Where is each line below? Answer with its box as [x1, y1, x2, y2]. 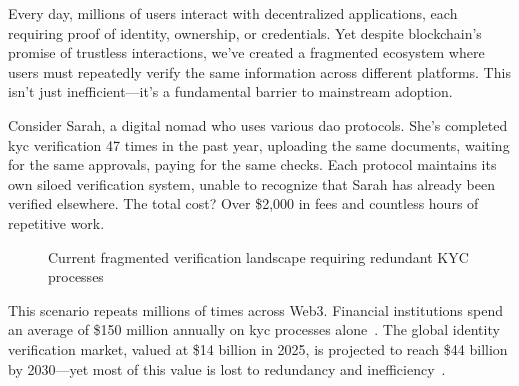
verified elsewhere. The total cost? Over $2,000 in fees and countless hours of [8, 193, 479, 214]
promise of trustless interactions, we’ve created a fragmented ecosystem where [8, 42, 485, 63]
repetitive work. [8, 212, 105, 233]
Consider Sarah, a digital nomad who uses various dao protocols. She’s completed [8, 114, 508, 135]
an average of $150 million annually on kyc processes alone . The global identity [8, 319, 500, 340]
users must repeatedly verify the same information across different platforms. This [8, 61, 511, 82]
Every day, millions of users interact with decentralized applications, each [8, 3, 458, 23]
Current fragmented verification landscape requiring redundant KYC [48, 246, 469, 267]
